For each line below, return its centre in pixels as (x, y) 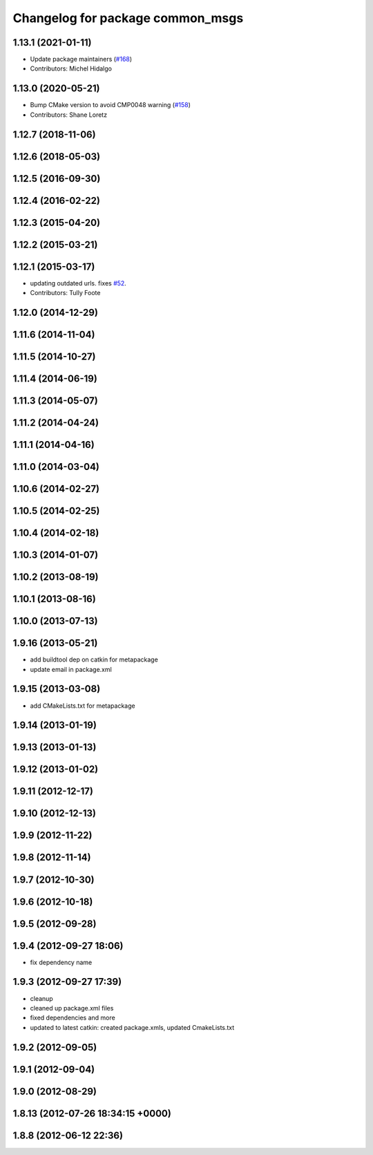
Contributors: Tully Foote (65, 293)
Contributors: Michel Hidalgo (71, 68)
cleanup (41, 998)
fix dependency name (61, 962)
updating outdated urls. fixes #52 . (78, 283)
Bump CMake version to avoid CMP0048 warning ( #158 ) (111, 105)
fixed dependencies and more (73, 1018)
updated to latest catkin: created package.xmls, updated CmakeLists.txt (132, 1027)
